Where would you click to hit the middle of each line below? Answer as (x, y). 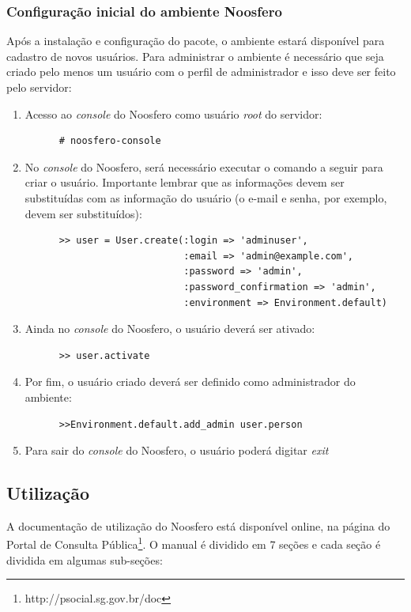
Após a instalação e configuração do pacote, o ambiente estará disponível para (196, 41)
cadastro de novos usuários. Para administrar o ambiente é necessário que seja (195, 56)
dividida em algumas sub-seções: (85, 559)
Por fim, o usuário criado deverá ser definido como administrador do (190, 382)
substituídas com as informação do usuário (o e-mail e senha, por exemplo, (206, 197)
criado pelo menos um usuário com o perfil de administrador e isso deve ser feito (201, 72)
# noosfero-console (110, 141)
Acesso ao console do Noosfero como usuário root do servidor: (173, 113)
